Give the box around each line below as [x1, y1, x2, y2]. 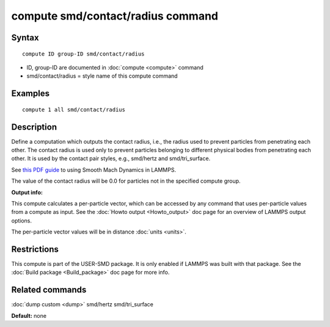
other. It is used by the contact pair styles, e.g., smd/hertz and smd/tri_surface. [11, 155, 211, 162]
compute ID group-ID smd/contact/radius [22, 50, 145, 57]
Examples [11, 89, 50, 99]
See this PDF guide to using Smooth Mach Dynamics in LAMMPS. [11, 166, 177, 174]
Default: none [11, 312, 47, 319]
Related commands [11, 285, 87, 295]
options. [11, 217, 32, 224]
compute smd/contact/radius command [11, 9, 218, 23]
